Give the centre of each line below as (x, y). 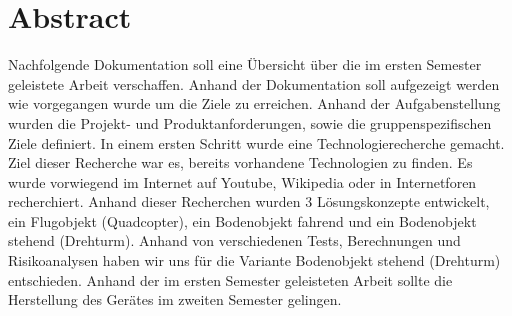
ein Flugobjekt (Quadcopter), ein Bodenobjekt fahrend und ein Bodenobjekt (242, 220)
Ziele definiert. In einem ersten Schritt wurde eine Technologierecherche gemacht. (256, 142)
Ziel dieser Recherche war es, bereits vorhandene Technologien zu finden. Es (240, 162)
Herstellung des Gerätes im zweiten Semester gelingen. (175, 299)
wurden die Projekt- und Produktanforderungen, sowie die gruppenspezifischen (250, 122)
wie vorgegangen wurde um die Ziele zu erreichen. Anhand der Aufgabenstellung (254, 103)
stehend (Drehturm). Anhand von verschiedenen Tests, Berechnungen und (234, 240)
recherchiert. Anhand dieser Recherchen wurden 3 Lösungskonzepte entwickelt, (249, 201)
